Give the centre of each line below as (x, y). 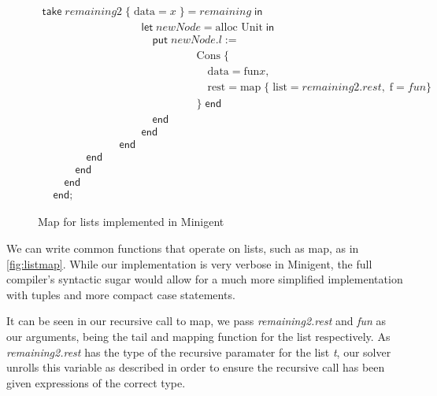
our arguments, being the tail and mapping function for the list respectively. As (198, 336)
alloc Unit (239, 28)
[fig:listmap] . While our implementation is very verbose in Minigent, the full (189, 263)
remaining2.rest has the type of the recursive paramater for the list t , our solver (199, 352)
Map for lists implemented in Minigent (131, 222)
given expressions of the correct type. (96, 382)
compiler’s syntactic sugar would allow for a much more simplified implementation (205, 279)
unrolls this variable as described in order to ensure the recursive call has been (196, 367)
